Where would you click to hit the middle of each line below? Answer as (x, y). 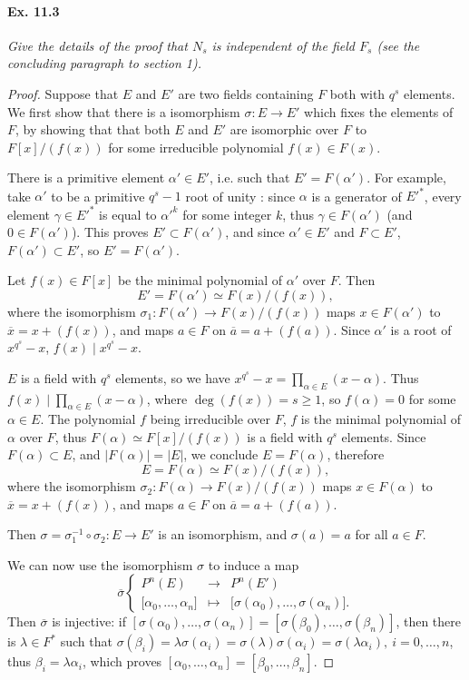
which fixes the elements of (379, 111)
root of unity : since (240, 196)
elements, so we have (173, 377)
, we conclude (221, 454)
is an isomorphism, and (223, 534)
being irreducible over (210, 419)
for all (371, 534)
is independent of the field (283, 45)
